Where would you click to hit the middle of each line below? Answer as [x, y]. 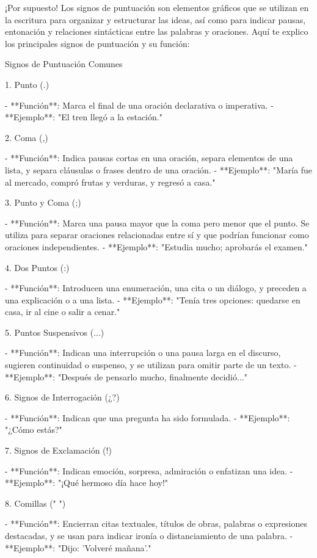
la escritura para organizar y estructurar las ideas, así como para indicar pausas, [155, 19]
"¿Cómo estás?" [34, 429]
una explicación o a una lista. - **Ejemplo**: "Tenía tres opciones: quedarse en [153, 299]
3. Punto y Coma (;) [43, 202]
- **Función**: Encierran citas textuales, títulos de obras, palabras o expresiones [156, 524]
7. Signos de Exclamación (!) [58, 450]
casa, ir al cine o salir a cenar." [63, 312]
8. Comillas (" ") [35, 503]
